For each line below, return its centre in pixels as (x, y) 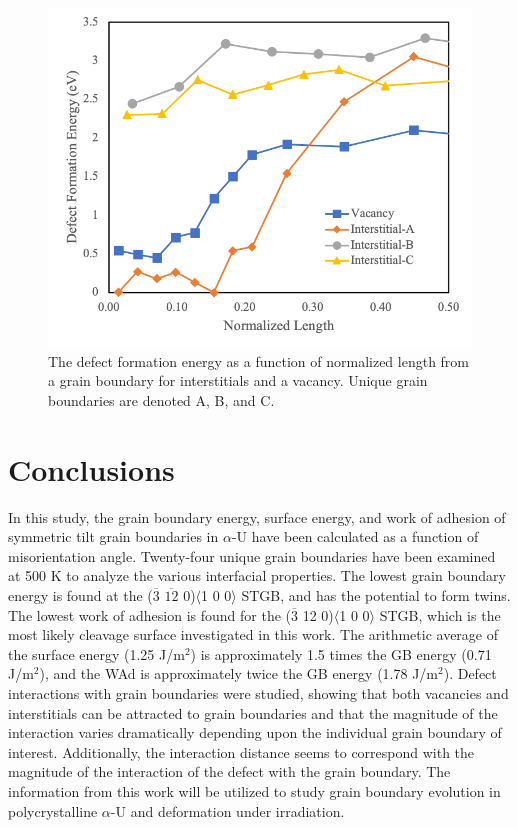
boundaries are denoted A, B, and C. (161, 399)
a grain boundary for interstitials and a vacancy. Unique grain (238, 380)
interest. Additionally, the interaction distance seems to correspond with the (241, 751)
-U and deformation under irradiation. (227, 810)
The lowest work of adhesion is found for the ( (150, 614)
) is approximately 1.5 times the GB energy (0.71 (341, 653)
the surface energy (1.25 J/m (96, 653)
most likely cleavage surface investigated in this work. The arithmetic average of (253, 634)
